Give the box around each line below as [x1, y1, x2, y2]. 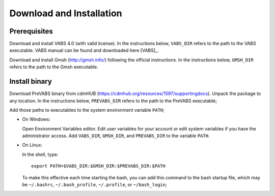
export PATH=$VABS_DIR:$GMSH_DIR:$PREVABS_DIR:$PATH [31, 163, 166, 169]
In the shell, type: [22, 151, 59, 157]
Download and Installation [9, 8, 122, 19]
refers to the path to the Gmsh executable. [9, 64, 99, 70]
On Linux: [22, 142, 43, 148]
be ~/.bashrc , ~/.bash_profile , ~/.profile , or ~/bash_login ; [22, 182, 168, 188]
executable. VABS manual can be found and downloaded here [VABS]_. [9, 47, 159, 53]
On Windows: [22, 116, 50, 122]
